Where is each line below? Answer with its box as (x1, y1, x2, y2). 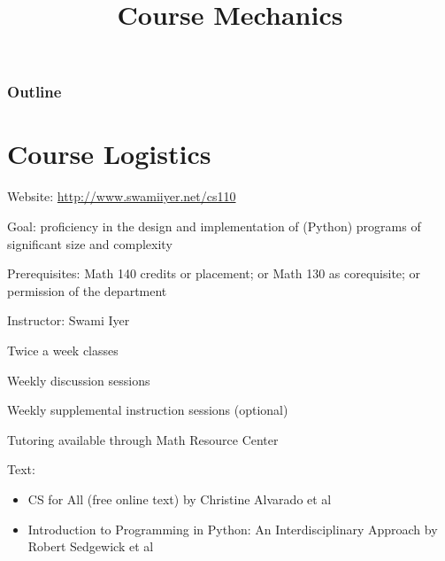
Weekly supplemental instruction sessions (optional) (7, 401, 288, 419)
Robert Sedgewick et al (27, 537, 154, 556)
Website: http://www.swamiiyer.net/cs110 (7, 187, 236, 206)
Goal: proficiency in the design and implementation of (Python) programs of (7, 217, 421, 236)
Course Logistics (7, 136, 211, 172)
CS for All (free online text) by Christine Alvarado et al (27, 489, 332, 508)
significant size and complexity (7, 234, 173, 253)
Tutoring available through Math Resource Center (7, 430, 279, 448)
